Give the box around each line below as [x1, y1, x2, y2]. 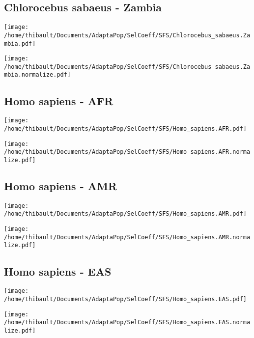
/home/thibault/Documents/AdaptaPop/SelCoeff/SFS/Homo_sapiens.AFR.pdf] [4, 125, 247, 132]
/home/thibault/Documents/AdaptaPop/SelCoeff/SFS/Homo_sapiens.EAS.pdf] [4, 295, 247, 303]
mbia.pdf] [4, 40, 36, 47]
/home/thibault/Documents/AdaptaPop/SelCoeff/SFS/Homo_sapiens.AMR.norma [4, 233, 251, 241]
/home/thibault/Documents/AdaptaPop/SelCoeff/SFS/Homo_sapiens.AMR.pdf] [4, 210, 247, 218]
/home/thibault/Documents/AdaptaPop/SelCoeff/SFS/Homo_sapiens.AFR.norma [4, 148, 251, 156]
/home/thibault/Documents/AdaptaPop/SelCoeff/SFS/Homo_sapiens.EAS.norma [4, 319, 251, 326]
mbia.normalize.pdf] [4, 71, 71, 79]
